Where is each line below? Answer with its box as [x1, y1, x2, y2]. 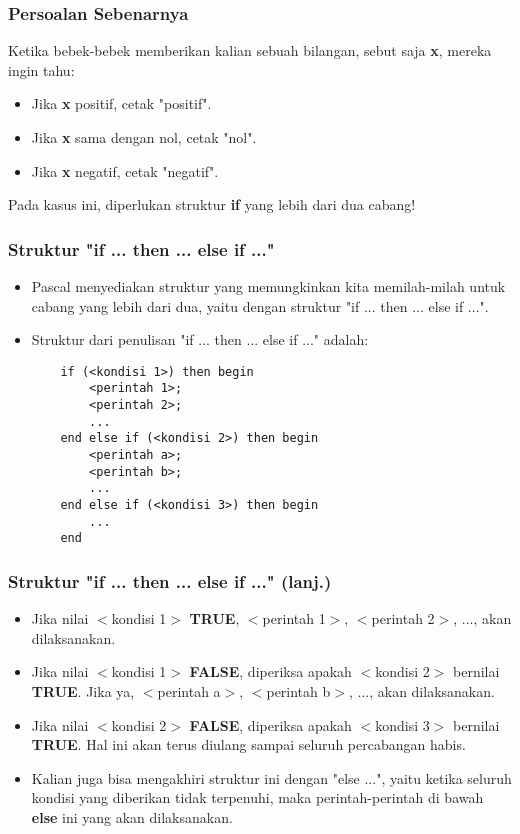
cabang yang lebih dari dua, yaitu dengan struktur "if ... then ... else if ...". [31, 295, 489, 316]
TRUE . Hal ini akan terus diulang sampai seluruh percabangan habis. [31, 734, 466, 755]
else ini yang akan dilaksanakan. [31, 806, 233, 827]
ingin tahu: [8, 59, 75, 80]
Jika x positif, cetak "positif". [31, 93, 212, 114]
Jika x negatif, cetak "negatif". [31, 160, 219, 181]
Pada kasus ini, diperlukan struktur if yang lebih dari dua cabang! [8, 194, 416, 215]
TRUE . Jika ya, [31, 681, 135, 701]
